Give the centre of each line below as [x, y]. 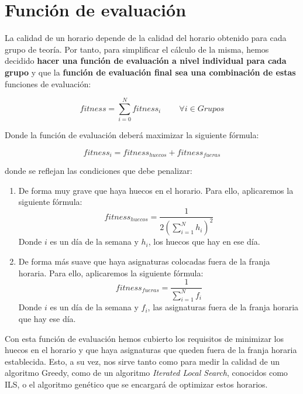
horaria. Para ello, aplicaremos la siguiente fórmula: [111, 273]
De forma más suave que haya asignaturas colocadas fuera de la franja [144, 261]
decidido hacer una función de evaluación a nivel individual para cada [146, 61]
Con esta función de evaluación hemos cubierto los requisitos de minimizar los [144, 338]
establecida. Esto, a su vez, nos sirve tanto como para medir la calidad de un [142, 361]
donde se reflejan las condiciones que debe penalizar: [99, 171]
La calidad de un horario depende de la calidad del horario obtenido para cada [146, 38]
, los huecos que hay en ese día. [204, 241]
